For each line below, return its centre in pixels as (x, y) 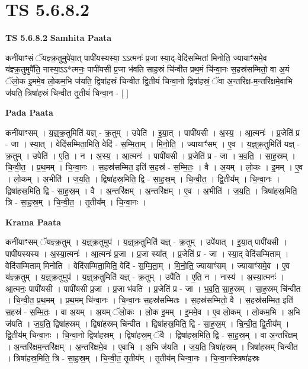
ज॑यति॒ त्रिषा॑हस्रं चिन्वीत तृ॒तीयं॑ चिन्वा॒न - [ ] (67, 92)
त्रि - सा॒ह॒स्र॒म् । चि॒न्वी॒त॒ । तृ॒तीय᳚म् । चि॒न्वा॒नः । (76, 202)
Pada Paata (29, 112)
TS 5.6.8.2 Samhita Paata (59, 38)
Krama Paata (33, 222)
